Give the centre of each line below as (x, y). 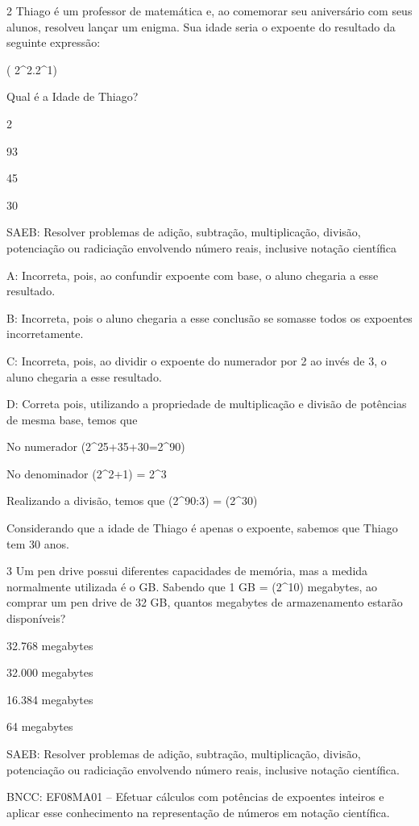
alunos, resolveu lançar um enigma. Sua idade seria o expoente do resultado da (201, 26)
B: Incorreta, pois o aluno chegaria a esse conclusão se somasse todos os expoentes (209, 317)
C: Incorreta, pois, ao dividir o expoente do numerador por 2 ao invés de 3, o (197, 360)
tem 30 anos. (38, 543)
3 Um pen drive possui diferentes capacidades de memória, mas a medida (187, 571)
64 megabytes (40, 726)
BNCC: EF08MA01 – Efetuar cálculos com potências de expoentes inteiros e (195, 797)
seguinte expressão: (54, 42)
